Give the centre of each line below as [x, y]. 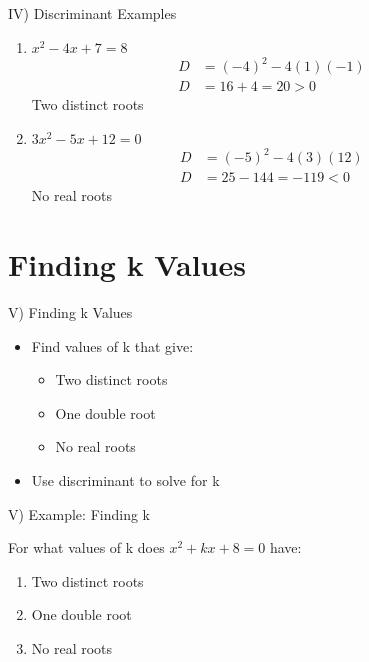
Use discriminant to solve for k [125, 480]
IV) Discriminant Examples [92, 13]
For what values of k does [86, 547]
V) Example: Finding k [79, 513]
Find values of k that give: [112, 345]
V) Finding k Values [70, 312]
